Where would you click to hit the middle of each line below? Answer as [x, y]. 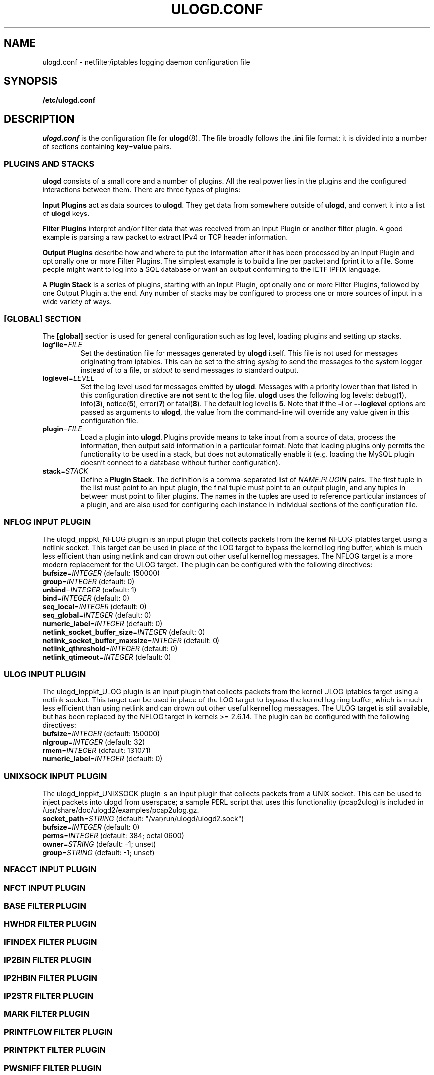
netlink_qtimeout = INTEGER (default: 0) [107, 657]
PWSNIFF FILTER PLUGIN [53, 1068]
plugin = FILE [62, 429]
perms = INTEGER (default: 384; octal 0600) [113, 836]
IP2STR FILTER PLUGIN [49, 996]
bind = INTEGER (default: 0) [86, 598]
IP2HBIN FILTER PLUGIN [51, 978]
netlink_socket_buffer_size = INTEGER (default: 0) [124, 632]
